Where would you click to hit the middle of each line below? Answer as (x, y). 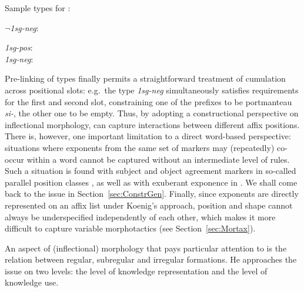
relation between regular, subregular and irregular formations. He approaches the (151, 259)
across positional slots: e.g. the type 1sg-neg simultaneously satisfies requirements (152, 90)
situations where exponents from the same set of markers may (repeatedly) (140, 147)
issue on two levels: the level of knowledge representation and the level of (136, 271)
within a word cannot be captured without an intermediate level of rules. (158, 159)
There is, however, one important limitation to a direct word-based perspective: (148, 136)
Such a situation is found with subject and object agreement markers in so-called (151, 171)
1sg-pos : (19, 47)
